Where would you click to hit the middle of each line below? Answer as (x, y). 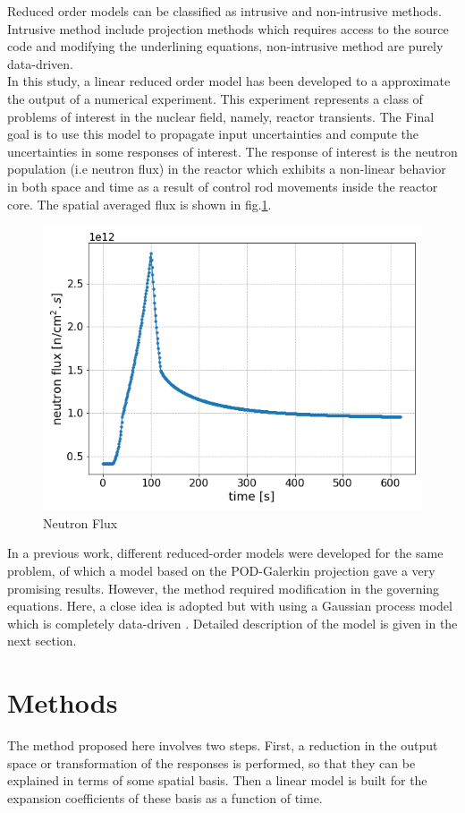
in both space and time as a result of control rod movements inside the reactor (223, 186)
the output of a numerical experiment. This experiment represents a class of (215, 98)
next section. (42, 641)
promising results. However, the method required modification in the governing (224, 588)
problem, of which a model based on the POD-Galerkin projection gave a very (221, 570)
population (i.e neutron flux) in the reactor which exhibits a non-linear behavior (227, 169)
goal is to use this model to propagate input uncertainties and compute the (213, 134)
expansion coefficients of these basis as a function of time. (165, 797)
